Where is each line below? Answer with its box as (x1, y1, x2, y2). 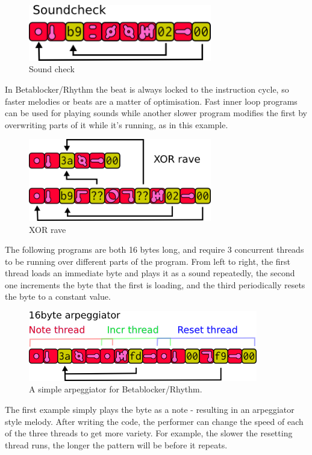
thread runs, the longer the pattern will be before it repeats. (5, 438, 228, 451)
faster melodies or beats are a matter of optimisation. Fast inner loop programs (5, 94, 298, 107)
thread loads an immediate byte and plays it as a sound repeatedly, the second (5, 267, 295, 279)
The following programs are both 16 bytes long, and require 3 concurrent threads (5, 243, 304, 256)
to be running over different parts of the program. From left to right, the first (5, 255, 291, 267)
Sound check (29, 63, 75, 75)
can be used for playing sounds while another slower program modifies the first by (5, 107, 307, 119)
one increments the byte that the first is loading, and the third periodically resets (5, 278, 305, 291)
